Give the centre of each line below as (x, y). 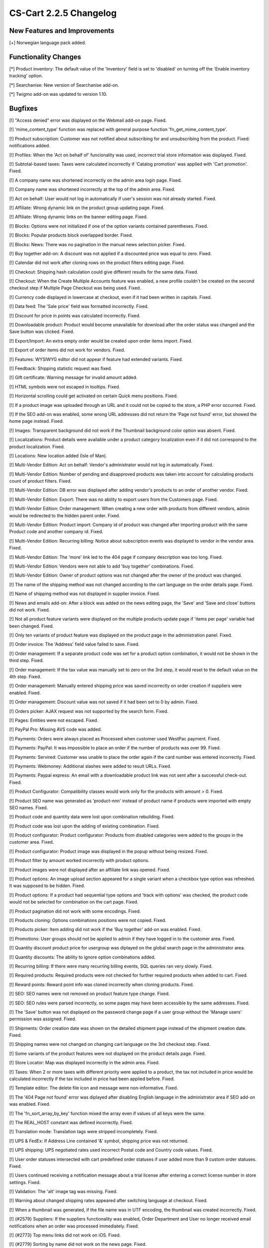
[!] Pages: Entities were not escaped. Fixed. (54, 720)
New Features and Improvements (62, 31)
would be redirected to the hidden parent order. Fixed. (65, 515)
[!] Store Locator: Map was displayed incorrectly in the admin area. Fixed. (84, 1063)
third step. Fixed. (27, 660)
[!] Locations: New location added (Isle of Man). (58, 456)
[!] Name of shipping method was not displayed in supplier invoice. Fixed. (85, 594)
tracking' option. (26, 76)
